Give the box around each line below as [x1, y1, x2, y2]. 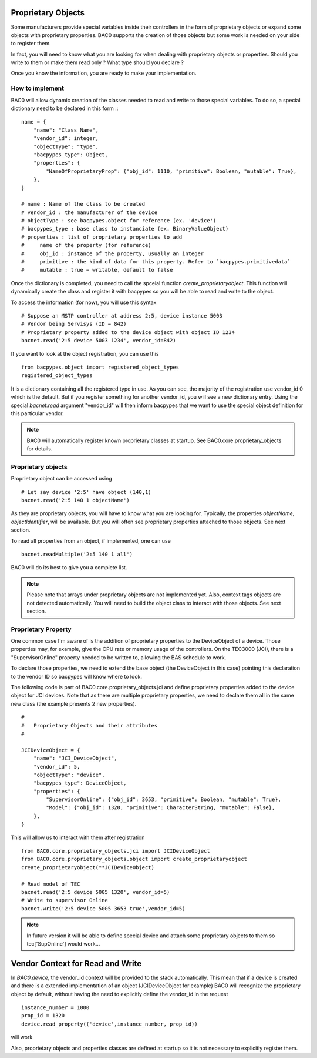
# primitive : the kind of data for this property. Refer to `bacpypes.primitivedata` [21, 259, 291, 265]
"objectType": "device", [33, 771, 105, 778]
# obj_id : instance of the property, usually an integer [21, 250, 204, 257]
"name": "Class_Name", [33, 126, 99, 133]
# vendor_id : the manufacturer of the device [21, 209, 158, 216]
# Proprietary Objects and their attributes [21, 722, 158, 729]
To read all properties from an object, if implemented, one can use [11, 537, 171, 544]
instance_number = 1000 [21, 1004, 90, 1011]
